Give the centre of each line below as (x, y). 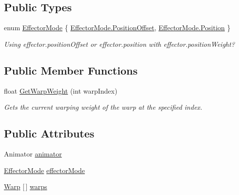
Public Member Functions (71, 70)
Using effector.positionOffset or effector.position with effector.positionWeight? (119, 44)
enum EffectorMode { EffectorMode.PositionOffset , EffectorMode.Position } (117, 28)
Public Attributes (49, 133)
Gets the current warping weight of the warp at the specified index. (103, 107)
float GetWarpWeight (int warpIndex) (61, 90)
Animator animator (33, 153)
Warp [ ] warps (26, 186)
